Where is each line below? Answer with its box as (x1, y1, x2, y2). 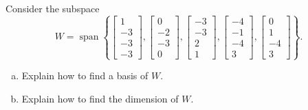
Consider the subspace (5, 1, 100, 15)
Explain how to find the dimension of (21, 91, 179, 105)
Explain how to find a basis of (21, 68, 148, 83)
